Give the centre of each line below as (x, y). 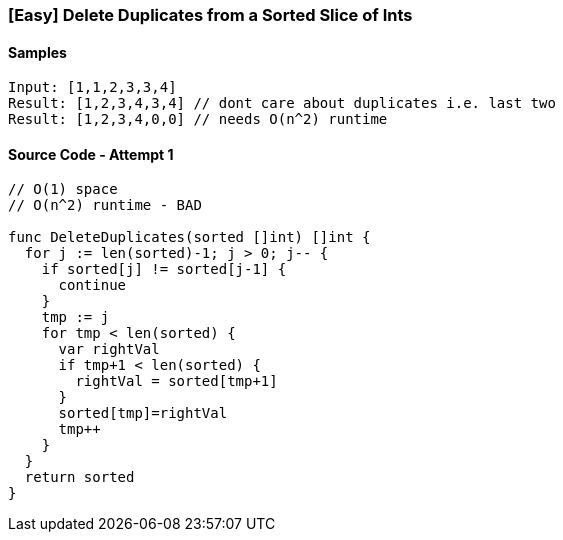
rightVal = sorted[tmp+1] (176, 381)
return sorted (79, 477)
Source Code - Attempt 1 (91, 154)
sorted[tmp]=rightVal (143, 413)
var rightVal (109, 349)
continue (92, 285)
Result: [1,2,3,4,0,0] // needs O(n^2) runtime (198, 119)
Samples (37, 52)
